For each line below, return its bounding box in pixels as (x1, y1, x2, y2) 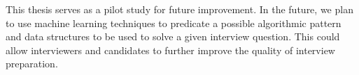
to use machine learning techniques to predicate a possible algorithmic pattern (6, 15, 342, 30)
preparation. (6, 56, 58, 71)
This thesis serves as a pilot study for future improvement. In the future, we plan (6, 2, 353, 16)
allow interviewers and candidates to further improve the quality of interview (6, 42, 335, 57)
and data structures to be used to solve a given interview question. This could (6, 29, 340, 44)
